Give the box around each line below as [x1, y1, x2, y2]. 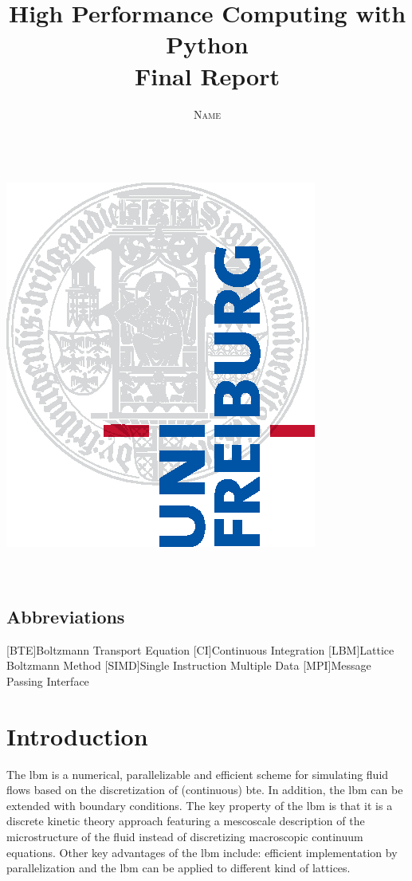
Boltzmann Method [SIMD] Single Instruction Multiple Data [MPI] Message [6, 657, 371, 674]
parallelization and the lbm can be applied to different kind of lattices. [6, 859, 351, 876]
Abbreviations [6, 604, 125, 628]
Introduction [6, 719, 148, 752]
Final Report [134, 59, 280, 92]
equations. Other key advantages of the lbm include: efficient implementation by [6, 844, 398, 860]
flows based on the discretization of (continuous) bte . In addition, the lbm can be [6, 781, 403, 798]
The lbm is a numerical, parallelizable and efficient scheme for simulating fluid [6, 765, 389, 782]
